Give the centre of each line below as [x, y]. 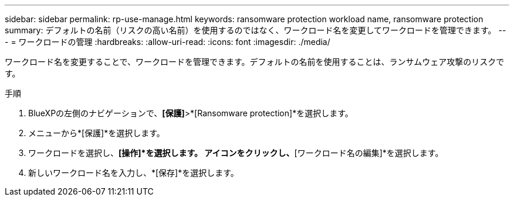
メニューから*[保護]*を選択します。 [97, 133]
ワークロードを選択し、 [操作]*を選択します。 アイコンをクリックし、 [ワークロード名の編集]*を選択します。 [236, 153]
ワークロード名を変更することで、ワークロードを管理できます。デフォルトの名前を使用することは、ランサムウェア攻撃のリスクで [255, 62]
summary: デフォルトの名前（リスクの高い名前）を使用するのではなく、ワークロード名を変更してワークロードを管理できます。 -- [256, 30]
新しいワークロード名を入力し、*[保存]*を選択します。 [133, 173]
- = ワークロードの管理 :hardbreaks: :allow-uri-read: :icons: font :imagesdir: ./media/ [168, 42]
